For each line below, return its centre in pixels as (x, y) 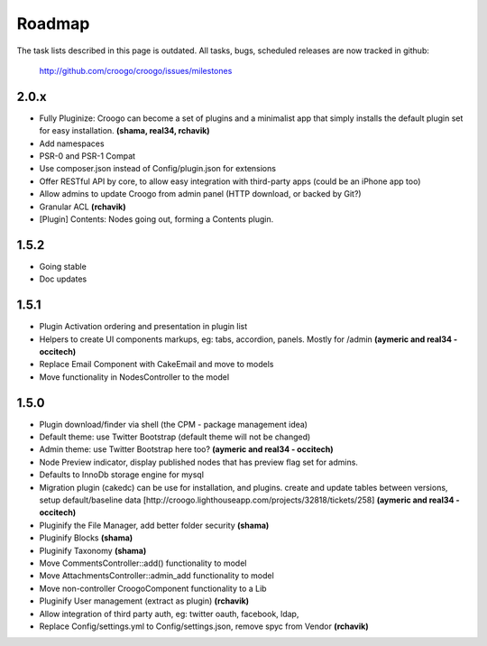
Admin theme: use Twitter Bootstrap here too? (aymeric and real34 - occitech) (186, 449)
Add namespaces (72, 143)
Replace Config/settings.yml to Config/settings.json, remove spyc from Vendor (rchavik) (204, 626)
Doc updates (63, 279)
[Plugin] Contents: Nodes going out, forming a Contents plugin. (156, 219)
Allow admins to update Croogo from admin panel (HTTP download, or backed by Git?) (200, 194)
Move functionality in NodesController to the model (134, 377)
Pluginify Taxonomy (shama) (93, 550)
